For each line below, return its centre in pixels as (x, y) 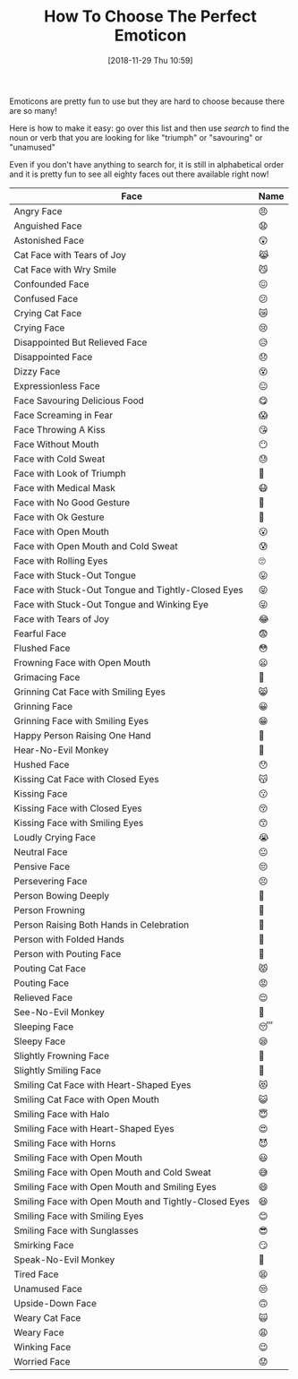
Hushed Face (42, 764)
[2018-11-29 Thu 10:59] (150, 60)
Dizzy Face (37, 371)
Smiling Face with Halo (62, 1114)
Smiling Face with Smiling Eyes (79, 1216)
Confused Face (46, 298)
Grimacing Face (47, 677)
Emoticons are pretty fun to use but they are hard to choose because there (147, 101)
